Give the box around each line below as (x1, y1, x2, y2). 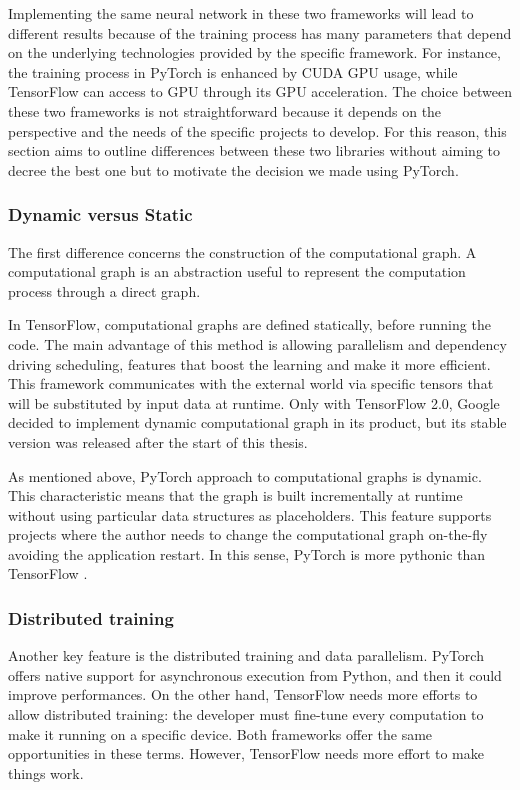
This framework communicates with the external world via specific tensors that (8, 373, 494, 394)
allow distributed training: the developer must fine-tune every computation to (8, 704, 484, 725)
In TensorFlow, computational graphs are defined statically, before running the (8, 314, 491, 335)
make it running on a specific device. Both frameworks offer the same (8, 723, 433, 744)
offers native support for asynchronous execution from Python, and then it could (8, 664, 502, 685)
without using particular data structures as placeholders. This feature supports (8, 504, 492, 525)
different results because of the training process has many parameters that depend (8, 22, 512, 43)
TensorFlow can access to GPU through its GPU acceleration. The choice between (8, 81, 512, 102)
